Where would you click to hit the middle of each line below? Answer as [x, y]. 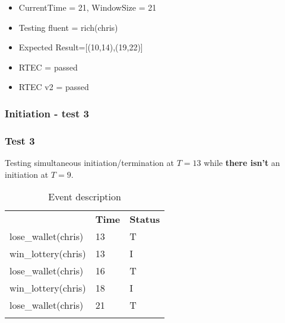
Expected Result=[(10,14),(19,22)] [81, 47]
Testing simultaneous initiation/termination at [89, 163]
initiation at [27, 174]
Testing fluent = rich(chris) [68, 27]
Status [145, 219]
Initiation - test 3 [47, 113]
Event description [85, 197]
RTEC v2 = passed [54, 87]
